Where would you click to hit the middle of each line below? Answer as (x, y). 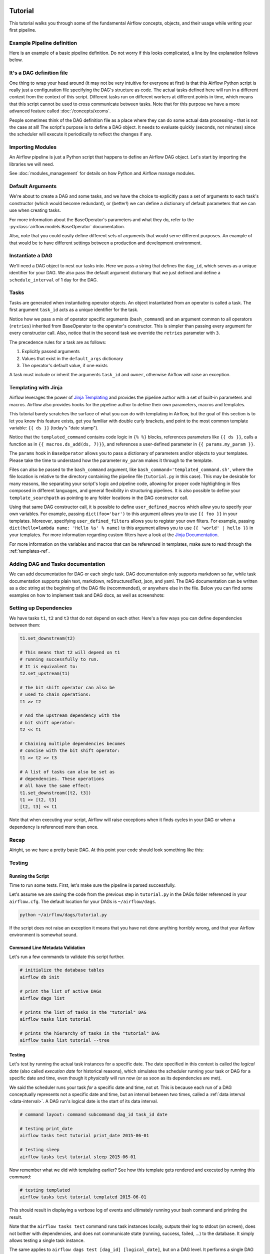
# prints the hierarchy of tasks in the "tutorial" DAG (90, 1033)
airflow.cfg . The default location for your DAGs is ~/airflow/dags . (83, 901)
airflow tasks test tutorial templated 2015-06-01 (83, 1197)
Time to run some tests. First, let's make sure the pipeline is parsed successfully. (92, 885)
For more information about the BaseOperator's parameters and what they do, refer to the (102, 219)
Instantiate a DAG (31, 256)
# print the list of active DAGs (61, 991)
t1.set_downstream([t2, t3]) (55, 793)
